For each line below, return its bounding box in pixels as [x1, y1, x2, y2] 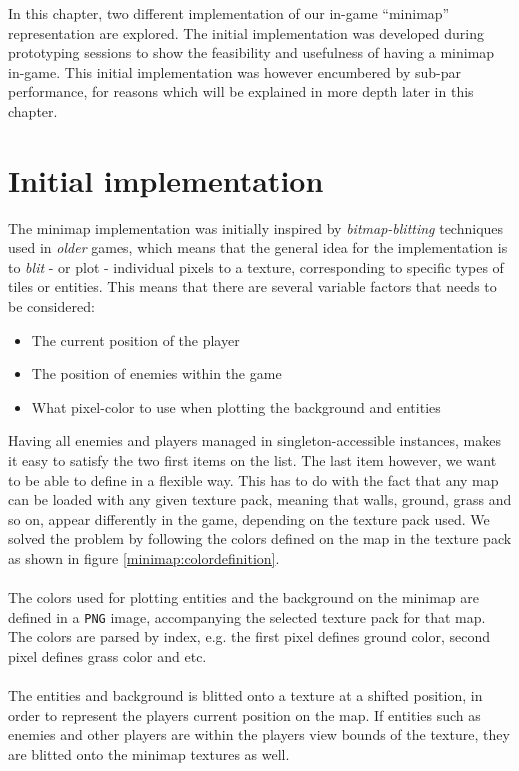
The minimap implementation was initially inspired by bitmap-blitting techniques [8, 217, 504, 238]
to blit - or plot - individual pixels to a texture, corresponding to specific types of [8, 256, 504, 277]
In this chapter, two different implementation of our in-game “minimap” [8, 3, 450, 23]
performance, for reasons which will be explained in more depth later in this [8, 81, 474, 102]
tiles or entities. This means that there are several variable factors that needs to [8, 276, 497, 297]
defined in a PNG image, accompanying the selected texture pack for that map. [8, 606, 486, 627]
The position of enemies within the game [31, 363, 282, 384]
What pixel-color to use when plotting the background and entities [31, 396, 441, 417]
